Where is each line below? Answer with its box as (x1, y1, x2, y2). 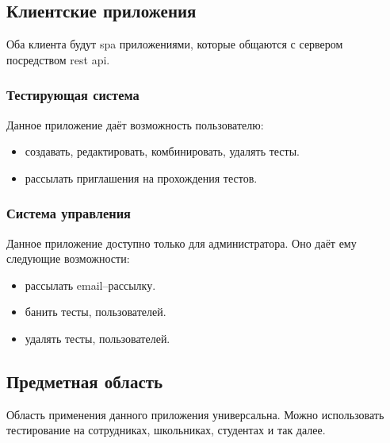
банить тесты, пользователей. (25, 303, 166, 320)
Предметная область (6, 368, 163, 393)
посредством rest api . (6, 51, 110, 67)
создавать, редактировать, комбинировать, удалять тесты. (25, 143, 300, 160)
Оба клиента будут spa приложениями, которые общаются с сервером (6, 36, 343, 52)
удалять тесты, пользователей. (25, 329, 170, 346)
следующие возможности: (6, 250, 130, 267)
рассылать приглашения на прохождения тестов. (25, 169, 258, 186)
